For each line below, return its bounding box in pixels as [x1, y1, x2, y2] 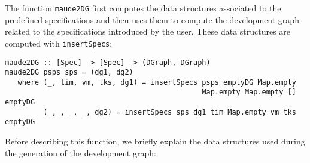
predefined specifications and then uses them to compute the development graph [5, 13, 299, 26]
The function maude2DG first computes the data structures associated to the [5, 2, 281, 14]
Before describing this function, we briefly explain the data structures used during [5, 135, 305, 147]
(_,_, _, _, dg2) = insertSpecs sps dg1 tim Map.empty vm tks [43, 107, 296, 116]
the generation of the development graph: [5, 146, 156, 159]
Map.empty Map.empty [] [202, 88, 296, 97]
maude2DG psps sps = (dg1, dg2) [5, 68, 133, 77]
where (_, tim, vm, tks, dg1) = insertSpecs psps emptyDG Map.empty [17, 78, 296, 87]
